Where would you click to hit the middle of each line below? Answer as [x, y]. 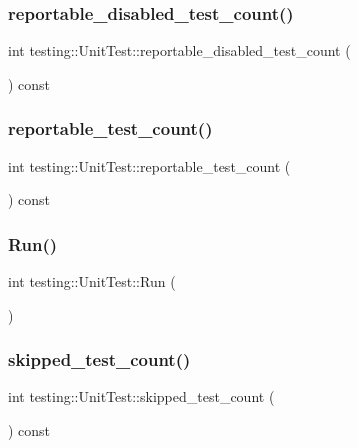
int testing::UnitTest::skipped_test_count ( [141, 396]
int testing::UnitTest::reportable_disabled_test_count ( [179, 50]
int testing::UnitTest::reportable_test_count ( [149, 165]
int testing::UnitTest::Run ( [92, 281]
